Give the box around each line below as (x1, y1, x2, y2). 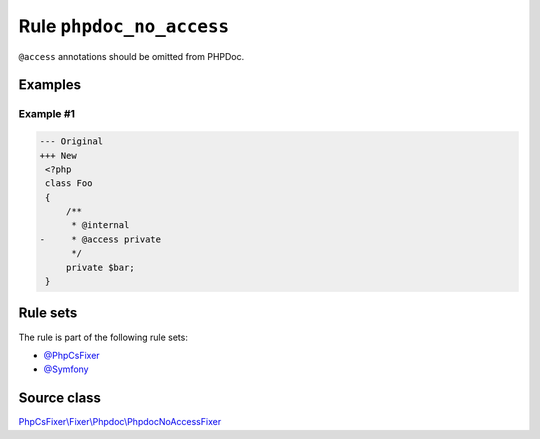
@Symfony (43, 363, 89, 375)
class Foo (45, 178, 93, 189)
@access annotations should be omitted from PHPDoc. (18, 50, 245, 62)
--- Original (39, 136, 104, 147)
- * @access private (39, 233, 162, 245)
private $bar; (65, 261, 135, 273)
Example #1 (18, 107, 75, 121)
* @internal (71, 220, 130, 231)
